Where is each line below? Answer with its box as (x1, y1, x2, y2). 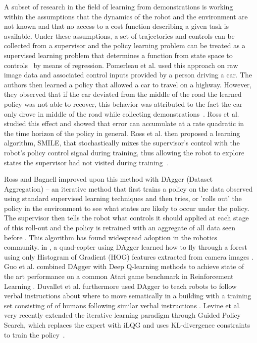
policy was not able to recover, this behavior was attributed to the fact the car (4, 98, 243, 109)
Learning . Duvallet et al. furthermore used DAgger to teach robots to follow (4, 280, 237, 291)
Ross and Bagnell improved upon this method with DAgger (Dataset (4, 174, 213, 184)
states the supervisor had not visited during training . (4, 157, 168, 167)
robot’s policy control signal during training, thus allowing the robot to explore (4, 147, 245, 157)
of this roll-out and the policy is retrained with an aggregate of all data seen (4, 222, 236, 233)
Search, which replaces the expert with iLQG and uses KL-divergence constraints (4, 320, 250, 330)
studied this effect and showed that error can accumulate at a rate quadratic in (4, 118, 244, 129)
